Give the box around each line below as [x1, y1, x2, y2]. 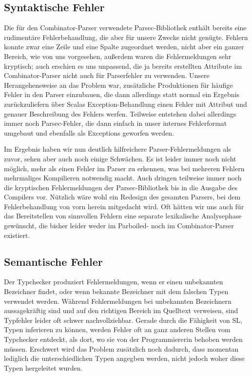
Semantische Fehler [4, 254, 103, 269]
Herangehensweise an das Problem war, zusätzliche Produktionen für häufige [4, 79, 233, 90]
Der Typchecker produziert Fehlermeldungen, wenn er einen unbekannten [4, 277, 223, 287]
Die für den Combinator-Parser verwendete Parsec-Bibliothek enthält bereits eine [4, 22, 247, 33]
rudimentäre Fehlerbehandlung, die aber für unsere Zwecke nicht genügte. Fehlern [4, 32, 248, 42]
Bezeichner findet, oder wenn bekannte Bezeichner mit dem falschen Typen [4, 286, 229, 297]
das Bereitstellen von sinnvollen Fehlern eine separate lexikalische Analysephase [4, 211, 242, 221]
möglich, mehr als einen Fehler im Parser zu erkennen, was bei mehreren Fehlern [4, 163, 245, 173]
